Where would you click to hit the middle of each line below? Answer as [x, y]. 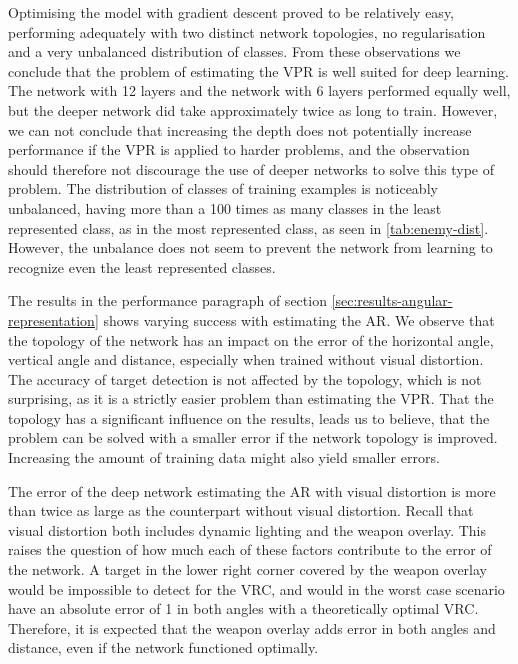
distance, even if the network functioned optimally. [163, 647]
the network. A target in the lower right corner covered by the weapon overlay [247, 569]
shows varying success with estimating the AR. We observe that [299, 319]
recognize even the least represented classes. [142, 266]
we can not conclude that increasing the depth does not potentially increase [240, 129]
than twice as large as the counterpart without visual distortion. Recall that [241, 510]
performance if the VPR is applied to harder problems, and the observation [239, 149]
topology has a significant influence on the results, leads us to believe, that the [249, 417]
